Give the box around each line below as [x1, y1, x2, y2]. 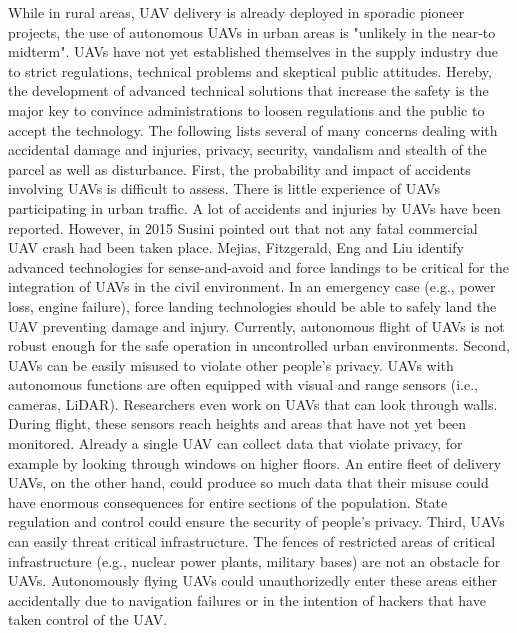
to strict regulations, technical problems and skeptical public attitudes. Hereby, [8, 60, 492, 81]
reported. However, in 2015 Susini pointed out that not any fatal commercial [8, 217, 478, 238]
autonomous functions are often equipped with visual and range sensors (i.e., [8, 374, 479, 395]
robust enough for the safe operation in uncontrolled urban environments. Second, [8, 335, 510, 356]
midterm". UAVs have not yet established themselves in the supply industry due [8, 41, 499, 62]
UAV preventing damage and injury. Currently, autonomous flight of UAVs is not [8, 315, 505, 336]
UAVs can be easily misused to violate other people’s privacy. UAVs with [8, 354, 454, 375]
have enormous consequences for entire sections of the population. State [8, 491, 448, 512]
